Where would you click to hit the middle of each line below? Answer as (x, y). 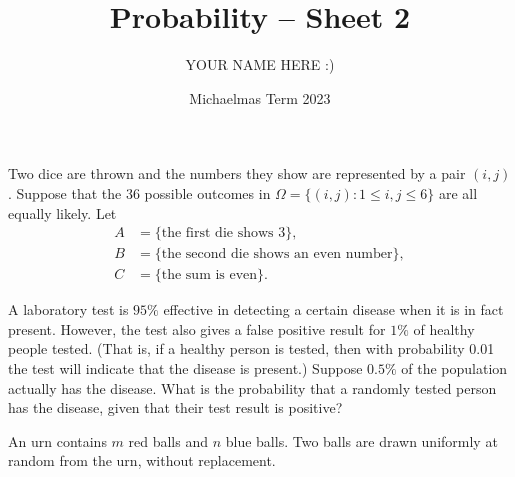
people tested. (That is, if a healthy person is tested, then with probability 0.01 (251, 348)
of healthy (444, 328)
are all (458, 192)
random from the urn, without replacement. (142, 460)
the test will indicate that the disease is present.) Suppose (185, 367)
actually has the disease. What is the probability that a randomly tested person (252, 387)
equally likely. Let (62, 212)
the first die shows (217, 233)
